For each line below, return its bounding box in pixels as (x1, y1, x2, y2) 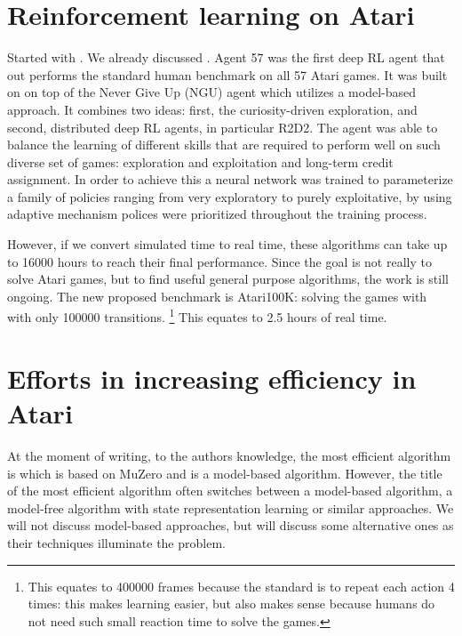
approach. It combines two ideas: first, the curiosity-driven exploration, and (7, 100, 418, 118)
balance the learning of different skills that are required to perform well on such (7, 135, 441, 154)
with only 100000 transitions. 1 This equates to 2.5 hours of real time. (7, 305, 387, 326)
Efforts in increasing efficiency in (7, 359, 417, 396)
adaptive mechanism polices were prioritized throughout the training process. (7, 205, 427, 223)
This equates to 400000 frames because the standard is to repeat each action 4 (28, 576, 455, 595)
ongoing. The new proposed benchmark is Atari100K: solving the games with (7, 286, 427, 305)
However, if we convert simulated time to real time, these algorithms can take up (7, 235, 448, 254)
